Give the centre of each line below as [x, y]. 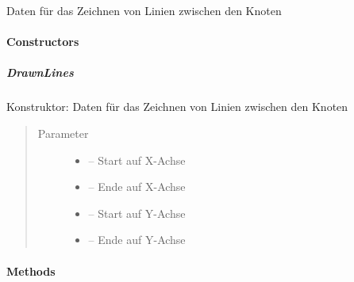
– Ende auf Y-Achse [137, 240]
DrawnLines [40, 72]
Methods [31, 271]
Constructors [43, 42]
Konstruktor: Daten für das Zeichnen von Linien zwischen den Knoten [177, 107]
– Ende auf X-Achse [137, 187]
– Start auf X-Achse [137, 160]
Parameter [63, 133]
